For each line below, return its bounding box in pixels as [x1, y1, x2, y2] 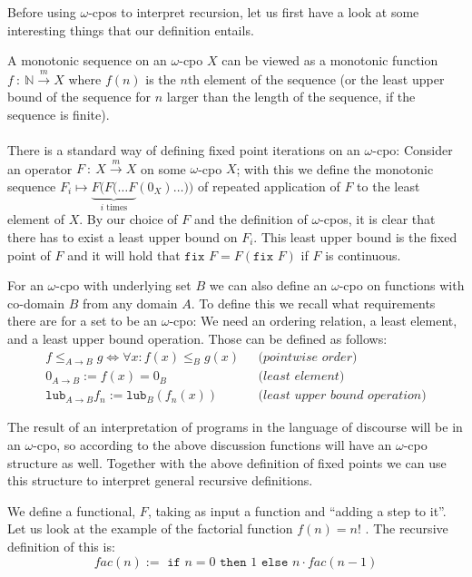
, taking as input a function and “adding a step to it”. [147, 501, 447, 520]
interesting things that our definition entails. [7, 20, 254, 39]
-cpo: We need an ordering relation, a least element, [169, 311, 457, 330]
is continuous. [325, 245, 401, 264]
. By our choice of [79, 210, 178, 229]
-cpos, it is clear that [320, 210, 436, 229]
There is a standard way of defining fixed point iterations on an [7, 140, 360, 159]
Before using [7, 3, 76, 21]
